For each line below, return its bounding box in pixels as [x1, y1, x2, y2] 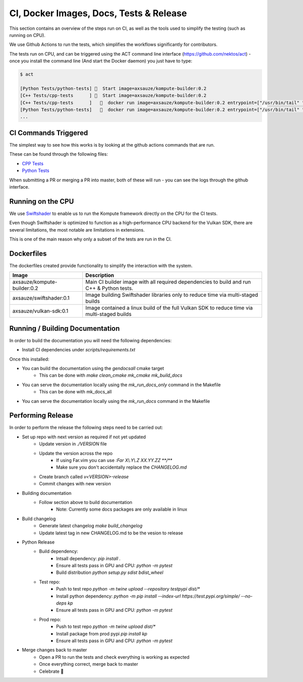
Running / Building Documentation [9, 324, 120, 333]
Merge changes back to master [22, 647, 87, 653]
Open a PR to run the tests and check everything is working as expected [39, 654, 189, 660]
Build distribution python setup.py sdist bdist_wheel [56, 569, 164, 576]
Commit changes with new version [39, 481, 111, 487]
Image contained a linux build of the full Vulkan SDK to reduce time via [85, 304, 253, 311]
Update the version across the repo [39, 450, 113, 456]
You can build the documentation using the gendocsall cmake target [22, 365, 164, 371]
